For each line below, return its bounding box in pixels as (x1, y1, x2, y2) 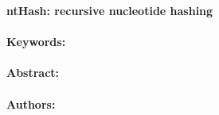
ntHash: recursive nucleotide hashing (6, 2, 213, 18)
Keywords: (6, 33, 66, 50)
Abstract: (6, 64, 60, 81)
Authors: (6, 95, 56, 112)
